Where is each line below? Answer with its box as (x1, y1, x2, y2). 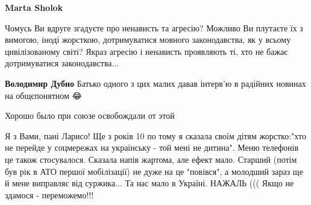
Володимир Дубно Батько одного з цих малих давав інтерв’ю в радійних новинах (5, 77, 306, 89)
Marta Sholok (5, 1, 63, 13)
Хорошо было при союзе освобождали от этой (5, 109, 175, 122)
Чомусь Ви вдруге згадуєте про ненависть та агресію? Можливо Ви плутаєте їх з (5, 21, 303, 34)
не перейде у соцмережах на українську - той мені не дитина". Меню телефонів (5, 141, 299, 154)
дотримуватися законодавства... (5, 57, 119, 69)
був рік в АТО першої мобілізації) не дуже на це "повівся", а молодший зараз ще (5, 165, 303, 177)
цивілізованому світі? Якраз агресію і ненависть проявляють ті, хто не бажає (5, 45, 288, 57)
